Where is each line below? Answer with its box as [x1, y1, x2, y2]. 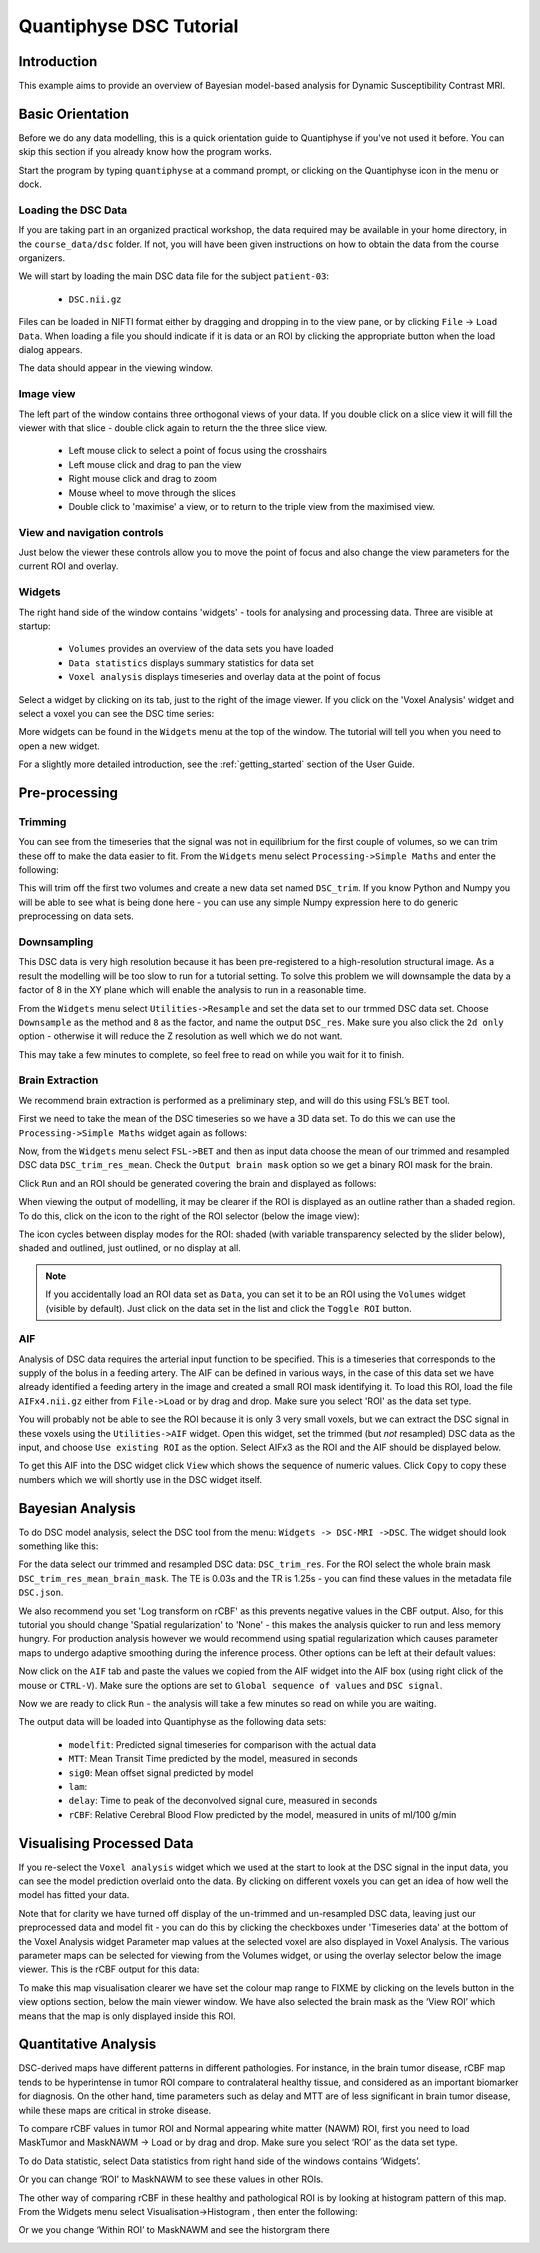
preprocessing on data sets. [18, 910, 134, 922]
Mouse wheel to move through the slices [68, 486, 237, 499]
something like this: [18, 1540, 99, 1552]
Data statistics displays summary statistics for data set [68, 656, 314, 669]
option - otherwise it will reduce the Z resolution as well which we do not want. [18, 1030, 343, 1042]
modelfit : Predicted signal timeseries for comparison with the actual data [68, 1738, 377, 1750]
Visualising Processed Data [18, 1835, 194, 1852]
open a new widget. [18, 740, 100, 752]
